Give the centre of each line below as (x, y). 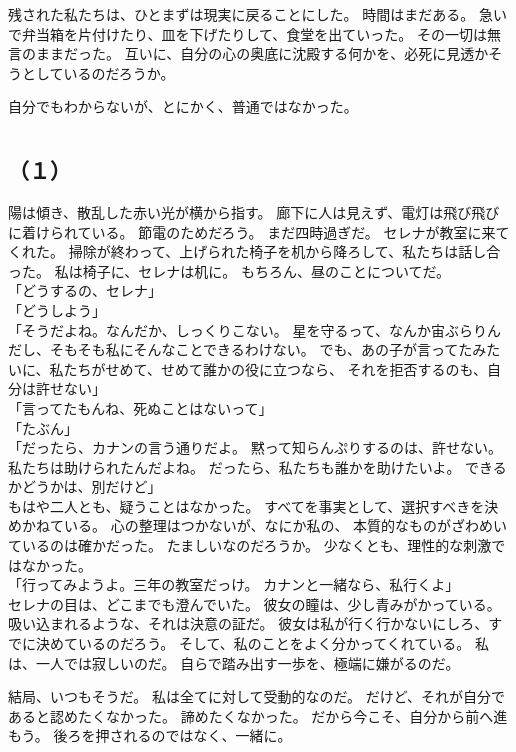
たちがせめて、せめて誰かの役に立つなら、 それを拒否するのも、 (275, 368)
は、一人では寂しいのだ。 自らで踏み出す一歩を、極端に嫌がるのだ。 (234, 662)
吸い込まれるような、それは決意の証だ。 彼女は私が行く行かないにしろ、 (248, 623)
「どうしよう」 (57, 309)
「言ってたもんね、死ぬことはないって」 (140, 407)
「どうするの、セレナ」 (85, 290)
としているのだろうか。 (98, 72)
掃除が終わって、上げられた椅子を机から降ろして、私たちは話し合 (284, 251)
